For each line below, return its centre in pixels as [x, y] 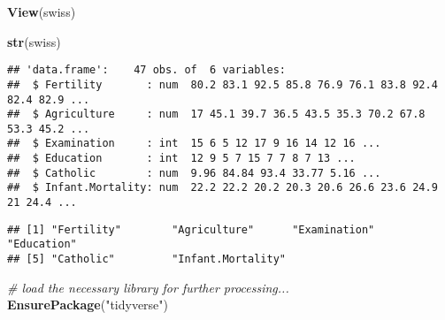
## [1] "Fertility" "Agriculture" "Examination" [191, 229]
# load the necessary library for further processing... [148, 287]
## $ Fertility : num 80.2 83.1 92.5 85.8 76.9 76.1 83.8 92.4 [222, 84]
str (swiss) [34, 41]
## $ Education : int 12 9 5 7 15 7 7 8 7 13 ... [181, 159]
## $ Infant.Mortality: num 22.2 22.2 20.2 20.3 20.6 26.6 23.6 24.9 [222, 188]
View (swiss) [42, 11]
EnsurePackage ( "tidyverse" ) [88, 305]
